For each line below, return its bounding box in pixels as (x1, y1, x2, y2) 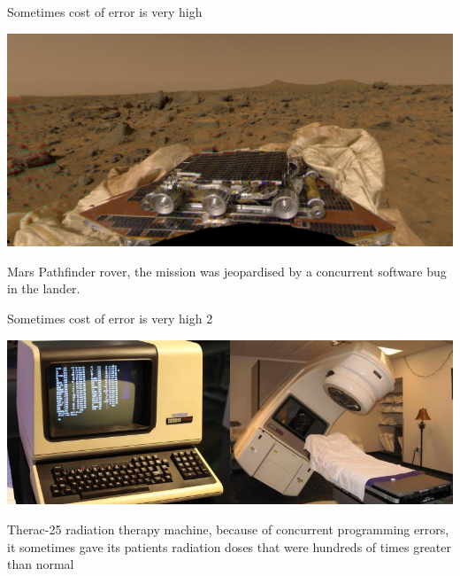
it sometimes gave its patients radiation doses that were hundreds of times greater (7, 537, 452, 556)
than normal (7, 555, 74, 573)
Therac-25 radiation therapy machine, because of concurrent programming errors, (7, 520, 449, 539)
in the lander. (7, 279, 80, 298)
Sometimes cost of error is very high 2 (7, 309, 213, 328)
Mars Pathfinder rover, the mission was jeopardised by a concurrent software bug (7, 261, 447, 280)
